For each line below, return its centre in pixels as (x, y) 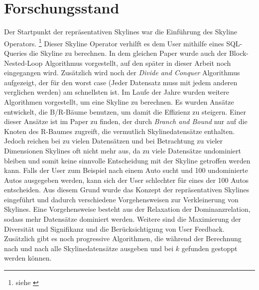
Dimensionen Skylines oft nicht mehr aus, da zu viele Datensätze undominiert (123, 150)
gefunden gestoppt (209, 248)
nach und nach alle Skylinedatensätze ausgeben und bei (89, 248)
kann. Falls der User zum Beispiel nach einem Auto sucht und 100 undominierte (126, 170)
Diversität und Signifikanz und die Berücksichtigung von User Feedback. (114, 228)
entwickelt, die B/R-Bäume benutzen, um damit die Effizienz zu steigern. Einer (125, 111)
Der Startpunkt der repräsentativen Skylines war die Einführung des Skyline (121, 32)
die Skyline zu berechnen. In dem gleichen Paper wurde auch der (128, 53)
